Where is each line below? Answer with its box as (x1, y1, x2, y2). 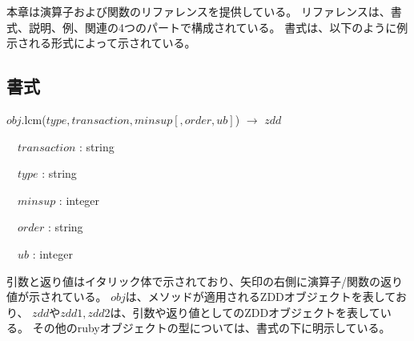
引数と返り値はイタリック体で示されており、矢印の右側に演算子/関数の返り (6, 272, 404, 289)
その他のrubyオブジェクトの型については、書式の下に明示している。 (32, 319, 391, 336)
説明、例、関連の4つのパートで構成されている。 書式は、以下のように (28, 18, 397, 35)
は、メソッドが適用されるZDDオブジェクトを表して (125, 288, 396, 305)
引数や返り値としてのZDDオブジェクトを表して (132, 303, 380, 320)
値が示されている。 (6, 288, 107, 305)
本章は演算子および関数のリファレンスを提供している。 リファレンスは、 (6, 3, 391, 19)
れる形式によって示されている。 (28, 34, 196, 51)
